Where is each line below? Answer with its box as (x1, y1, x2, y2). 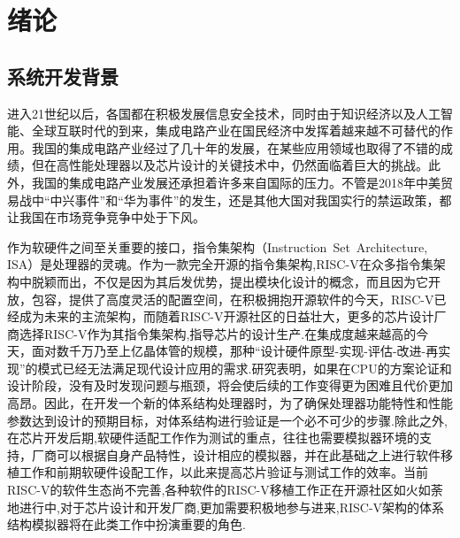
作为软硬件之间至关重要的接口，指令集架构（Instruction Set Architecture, (7, 237, 428, 256)
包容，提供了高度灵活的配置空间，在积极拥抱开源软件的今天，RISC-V (31, 289, 434, 308)
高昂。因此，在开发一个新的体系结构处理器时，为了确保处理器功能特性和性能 (7, 394, 453, 412)
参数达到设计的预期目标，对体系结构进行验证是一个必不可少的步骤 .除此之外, (7, 411, 448, 429)
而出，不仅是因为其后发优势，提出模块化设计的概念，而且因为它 (56, 272, 428, 290)
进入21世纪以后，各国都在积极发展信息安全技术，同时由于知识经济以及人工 (7, 104, 441, 122)
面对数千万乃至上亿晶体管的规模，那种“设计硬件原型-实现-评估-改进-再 (31, 342, 439, 360)
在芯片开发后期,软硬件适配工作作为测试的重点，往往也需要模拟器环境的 (7, 428, 419, 447)
